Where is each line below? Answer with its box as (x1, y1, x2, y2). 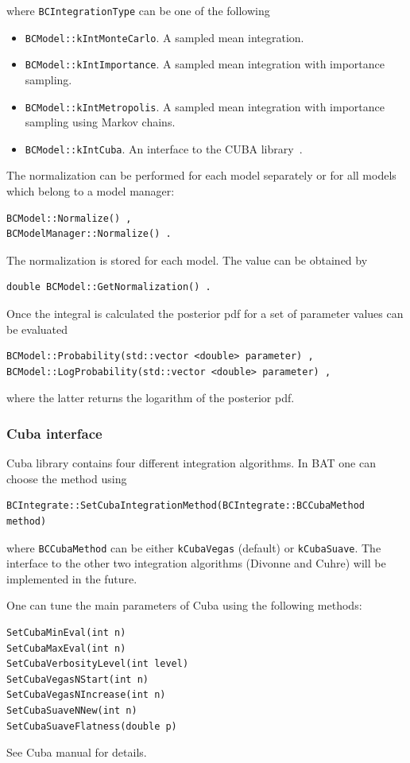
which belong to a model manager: (6, 183, 175, 199)
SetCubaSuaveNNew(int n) (6, 705, 137, 716)
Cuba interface (6, 423, 102, 443)
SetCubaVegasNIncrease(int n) (6, 689, 166, 701)
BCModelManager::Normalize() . (6, 228, 172, 240)
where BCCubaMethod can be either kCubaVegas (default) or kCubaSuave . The (6, 539, 381, 556)
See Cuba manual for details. (6, 744, 147, 761)
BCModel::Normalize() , (6, 212, 132, 224)
